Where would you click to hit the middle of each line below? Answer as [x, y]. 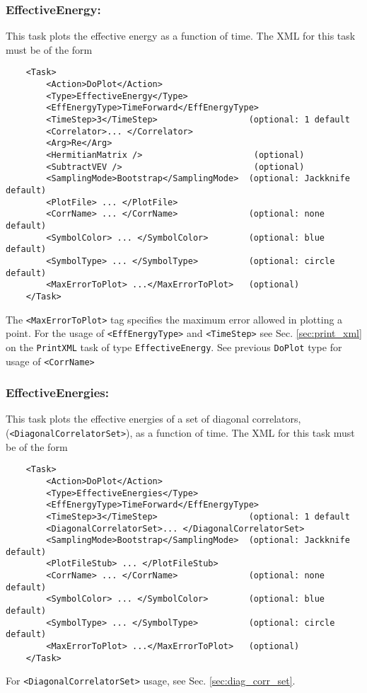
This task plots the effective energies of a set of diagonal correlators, [153, 419]
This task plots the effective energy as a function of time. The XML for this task [181, 36]
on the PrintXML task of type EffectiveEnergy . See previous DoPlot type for [174, 346]
